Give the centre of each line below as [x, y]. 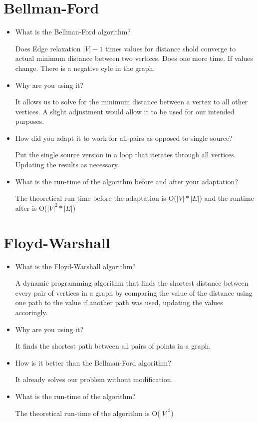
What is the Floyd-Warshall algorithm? [75, 266]
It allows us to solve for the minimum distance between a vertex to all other [131, 102]
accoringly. [31, 312]
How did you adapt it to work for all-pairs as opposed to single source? [124, 138]
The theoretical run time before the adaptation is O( [96, 198]
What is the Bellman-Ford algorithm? [73, 32]
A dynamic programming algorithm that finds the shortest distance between [132, 283]
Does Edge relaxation [48, 48]
